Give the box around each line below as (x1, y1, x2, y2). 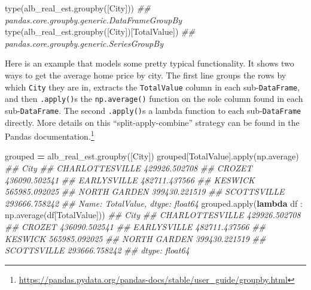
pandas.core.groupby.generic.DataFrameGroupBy (5, 13, 182, 26)
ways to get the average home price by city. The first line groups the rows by (5, 68, 286, 81)
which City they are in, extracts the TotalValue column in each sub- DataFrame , (5, 80, 300, 93)
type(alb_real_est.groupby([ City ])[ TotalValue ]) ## (5, 25, 195, 38)
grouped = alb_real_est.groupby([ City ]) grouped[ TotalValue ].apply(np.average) (5, 150, 299, 162)
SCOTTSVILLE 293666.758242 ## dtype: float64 (5, 244, 190, 256)
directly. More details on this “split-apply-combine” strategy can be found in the (5, 116, 300, 128)
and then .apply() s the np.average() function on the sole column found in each (5, 92, 303, 105)
